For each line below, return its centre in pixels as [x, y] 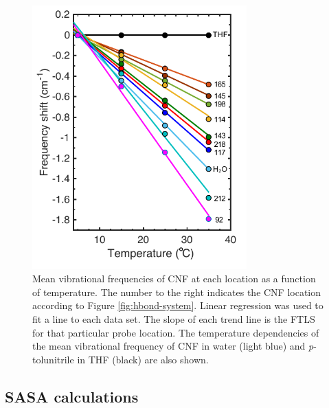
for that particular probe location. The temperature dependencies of [176, 332]
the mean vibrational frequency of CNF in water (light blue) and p [173, 346]
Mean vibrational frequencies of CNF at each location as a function [174, 279]
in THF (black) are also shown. [143, 359]
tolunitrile [53, 359]
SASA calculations [72, 396]
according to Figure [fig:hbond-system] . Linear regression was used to [178, 305]
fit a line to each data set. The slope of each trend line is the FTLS [174, 318]
